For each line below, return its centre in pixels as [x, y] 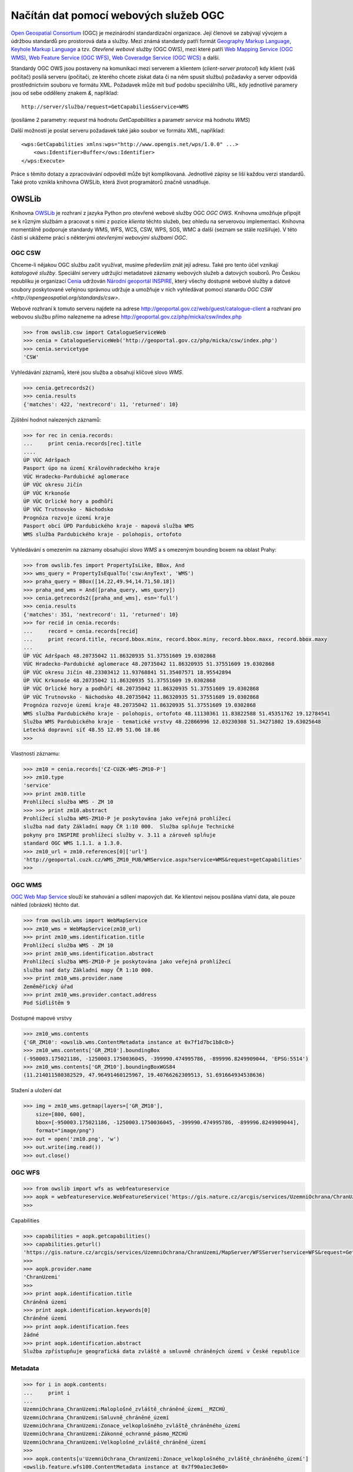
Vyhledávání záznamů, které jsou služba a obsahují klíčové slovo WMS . [97, 372]
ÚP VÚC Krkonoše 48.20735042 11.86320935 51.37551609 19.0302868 [119, 680]
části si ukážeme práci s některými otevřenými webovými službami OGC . [99, 238]
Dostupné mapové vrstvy [41, 1018]
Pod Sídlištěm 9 [47, 1003]
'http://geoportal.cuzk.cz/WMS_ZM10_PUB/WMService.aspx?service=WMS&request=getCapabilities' [163, 859]
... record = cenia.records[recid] [81, 631]
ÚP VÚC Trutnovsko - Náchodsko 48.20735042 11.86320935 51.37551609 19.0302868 [141, 697]
